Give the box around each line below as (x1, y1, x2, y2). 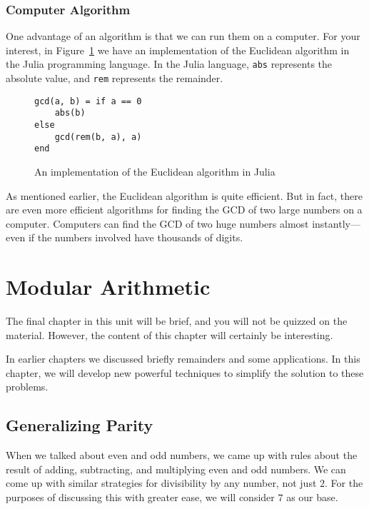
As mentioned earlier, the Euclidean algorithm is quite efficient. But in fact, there (6, 188, 363, 203)
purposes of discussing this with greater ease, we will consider (6, 490, 275, 505)
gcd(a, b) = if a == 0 (34, 96, 142, 106)
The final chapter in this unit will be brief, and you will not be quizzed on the (6, 313, 348, 328)
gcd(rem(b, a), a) (54, 131, 142, 142)
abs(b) (54, 108, 86, 119)
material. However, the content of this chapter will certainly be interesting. (6, 327, 333, 342)
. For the (325, 475, 363, 490)
